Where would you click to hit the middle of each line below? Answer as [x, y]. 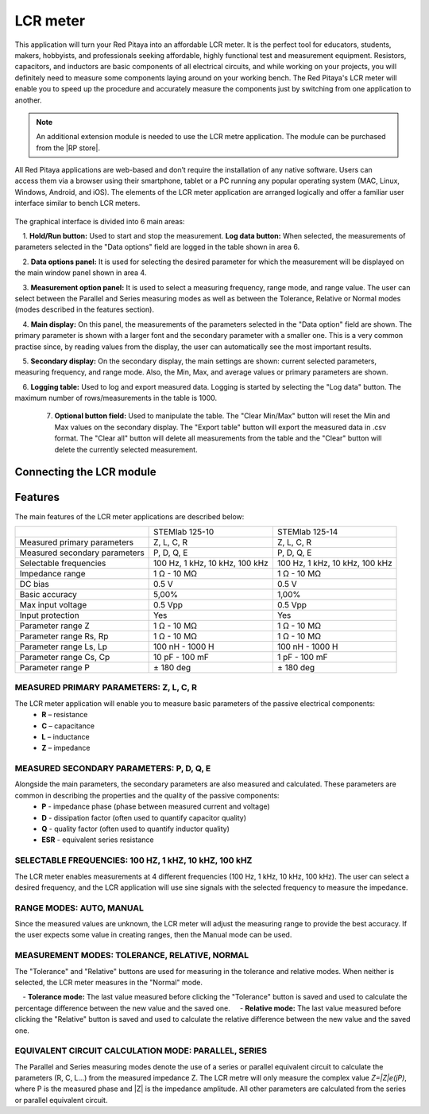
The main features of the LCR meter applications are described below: [129, 516]
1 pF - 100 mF [302, 657]
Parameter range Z [55, 626]
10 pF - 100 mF [182, 657]
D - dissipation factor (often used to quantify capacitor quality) [144, 817]
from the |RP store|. [68, 148]
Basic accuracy [48, 594]
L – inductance [66, 736]
